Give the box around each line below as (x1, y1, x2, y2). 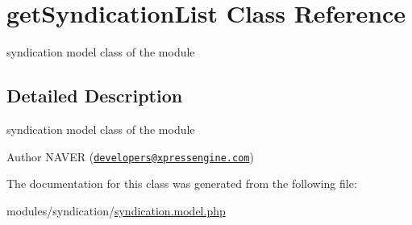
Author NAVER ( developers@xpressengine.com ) (6, 148, 254, 165)
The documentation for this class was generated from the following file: (6, 175, 357, 192)
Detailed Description (6, 83, 183, 108)
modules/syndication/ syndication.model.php (6, 202, 226, 219)
